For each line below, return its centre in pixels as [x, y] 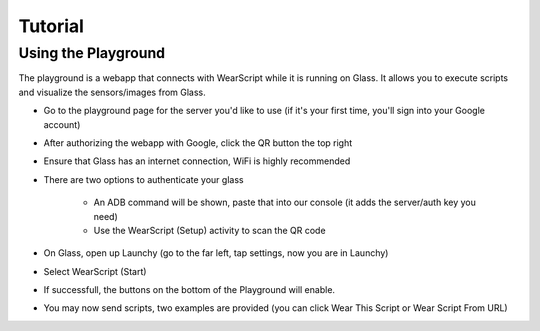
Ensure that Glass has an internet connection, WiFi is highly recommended [197, 161]
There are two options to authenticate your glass [143, 179]
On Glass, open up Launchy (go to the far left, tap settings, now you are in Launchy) [216, 253]
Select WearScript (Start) [95, 271]
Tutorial [51, 26]
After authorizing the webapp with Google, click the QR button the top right [198, 142]
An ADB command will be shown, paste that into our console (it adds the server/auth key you [285, 202]
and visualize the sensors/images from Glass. [112, 92]
